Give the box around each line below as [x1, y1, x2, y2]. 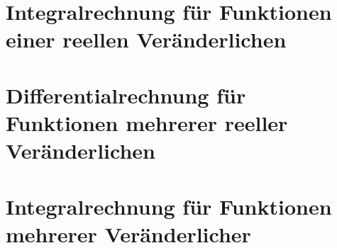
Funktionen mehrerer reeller [6, 108, 288, 137]
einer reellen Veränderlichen [6, 25, 287, 54]
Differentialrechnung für [6, 80, 246, 109]
